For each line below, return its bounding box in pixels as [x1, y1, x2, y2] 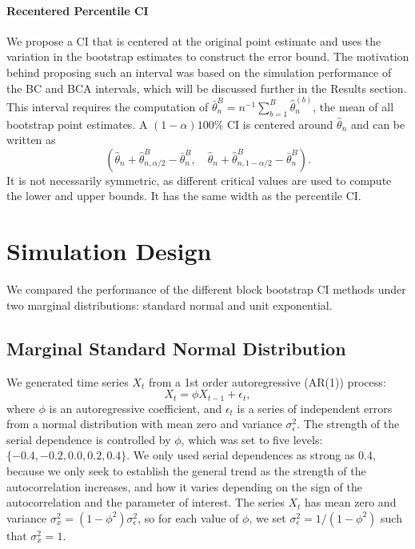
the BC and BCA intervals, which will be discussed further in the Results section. [6, 79, 407, 96]
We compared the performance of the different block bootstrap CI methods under [6, 281, 406, 298]
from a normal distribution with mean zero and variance [6, 415, 282, 432]
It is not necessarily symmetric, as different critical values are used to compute [6, 171, 392, 188]
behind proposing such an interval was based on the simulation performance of [6, 63, 392, 80]
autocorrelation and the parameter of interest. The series [6, 494, 285, 511]
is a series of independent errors [237, 399, 393, 416]
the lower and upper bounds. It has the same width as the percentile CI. [6, 187, 361, 204]
